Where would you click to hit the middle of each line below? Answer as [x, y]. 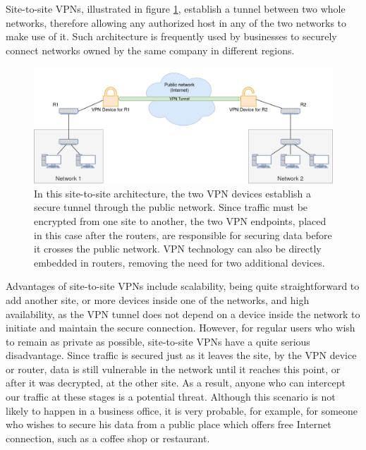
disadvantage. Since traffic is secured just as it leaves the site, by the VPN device [181, 355]
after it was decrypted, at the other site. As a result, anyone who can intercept [176, 383]
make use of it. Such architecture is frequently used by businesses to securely [171, 36]
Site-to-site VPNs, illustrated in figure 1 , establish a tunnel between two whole [176, 8]
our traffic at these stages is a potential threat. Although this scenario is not [171, 397]
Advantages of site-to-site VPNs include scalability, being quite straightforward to [183, 286]
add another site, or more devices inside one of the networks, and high [158, 299]
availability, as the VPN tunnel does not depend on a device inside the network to [183, 314]
